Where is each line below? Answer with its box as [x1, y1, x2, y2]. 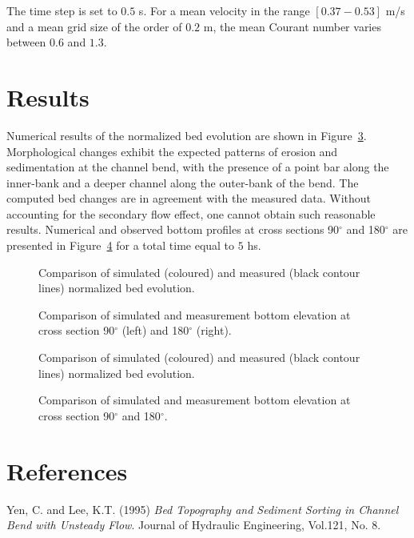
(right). [196, 322, 232, 339]
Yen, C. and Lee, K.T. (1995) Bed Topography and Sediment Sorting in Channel [6, 500, 399, 517]
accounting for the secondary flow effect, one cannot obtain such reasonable [6, 205, 376, 222]
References [6, 454, 128, 487]
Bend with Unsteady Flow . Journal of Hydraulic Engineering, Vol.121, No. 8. [6, 516, 381, 533]
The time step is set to [6, 2, 117, 18]
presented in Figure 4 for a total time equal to [6, 237, 235, 254]
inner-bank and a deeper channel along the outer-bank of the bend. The [6, 174, 359, 191]
